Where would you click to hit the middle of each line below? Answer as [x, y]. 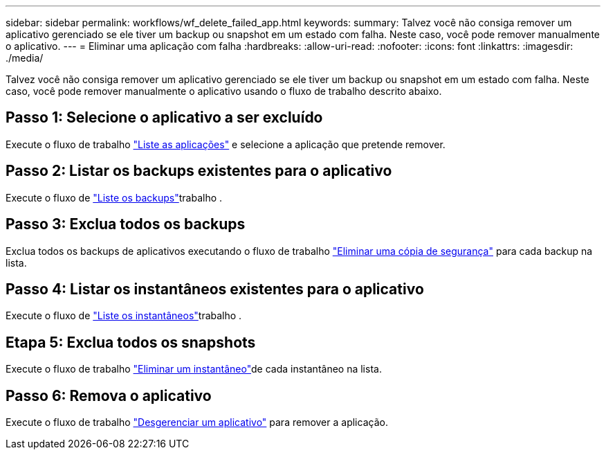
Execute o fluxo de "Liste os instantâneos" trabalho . [124, 316]
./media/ [25, 58]
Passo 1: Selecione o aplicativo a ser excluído [164, 118]
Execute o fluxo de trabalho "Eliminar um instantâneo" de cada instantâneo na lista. [194, 369]
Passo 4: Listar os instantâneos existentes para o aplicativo [215, 289]
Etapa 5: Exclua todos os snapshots [131, 342]
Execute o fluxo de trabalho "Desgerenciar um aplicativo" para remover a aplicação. [197, 422]
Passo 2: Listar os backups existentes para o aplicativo [199, 171]
